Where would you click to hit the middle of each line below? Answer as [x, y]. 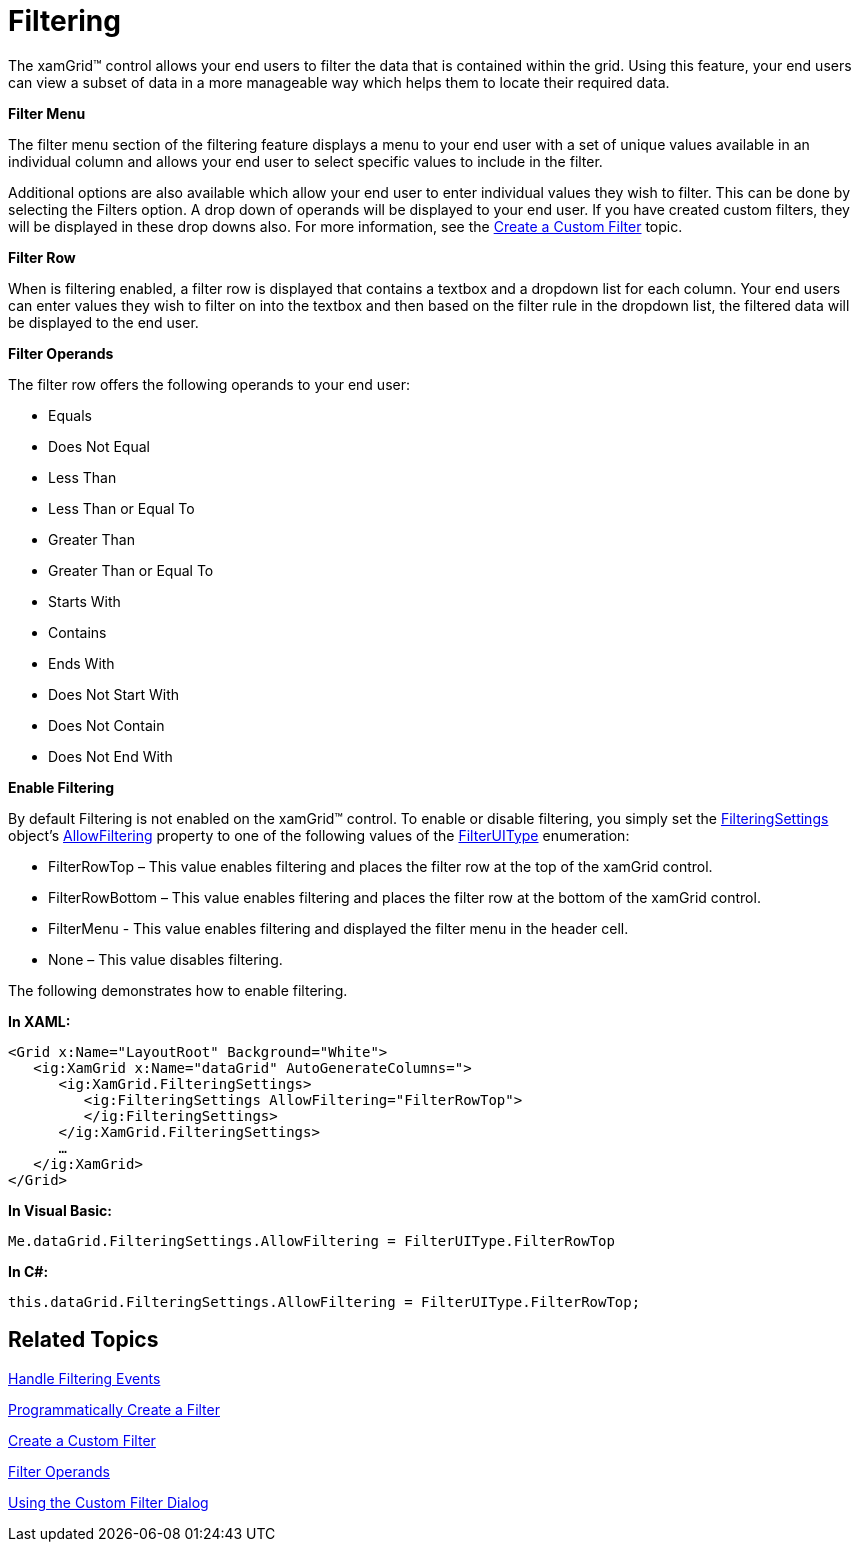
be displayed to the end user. [103, 322]
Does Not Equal [99, 446]
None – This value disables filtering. [165, 959]
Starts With [84, 601]
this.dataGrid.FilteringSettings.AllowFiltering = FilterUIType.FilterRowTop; [324, 1301]
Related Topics [83, 1340]
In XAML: [39, 1021]
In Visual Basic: [60, 1210]
